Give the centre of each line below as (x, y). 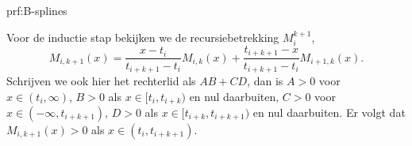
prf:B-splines (37, 10)
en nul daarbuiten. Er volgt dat (329, 112)
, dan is (265, 80)
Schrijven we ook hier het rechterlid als (101, 80)
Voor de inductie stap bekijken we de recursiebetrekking (143, 37)
